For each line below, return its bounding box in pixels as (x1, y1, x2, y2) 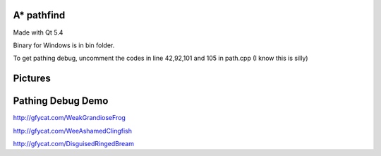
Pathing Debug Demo (13, 95, 109, 107)
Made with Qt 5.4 (13, 28, 64, 37)
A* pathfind (13, 9, 66, 21)
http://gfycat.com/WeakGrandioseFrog (13, 114, 126, 122)
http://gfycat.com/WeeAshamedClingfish (13, 126, 133, 135)
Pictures (13, 73, 51, 85)
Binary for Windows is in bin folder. (13, 41, 115, 49)
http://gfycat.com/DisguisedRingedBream (13, 140, 134, 148)
